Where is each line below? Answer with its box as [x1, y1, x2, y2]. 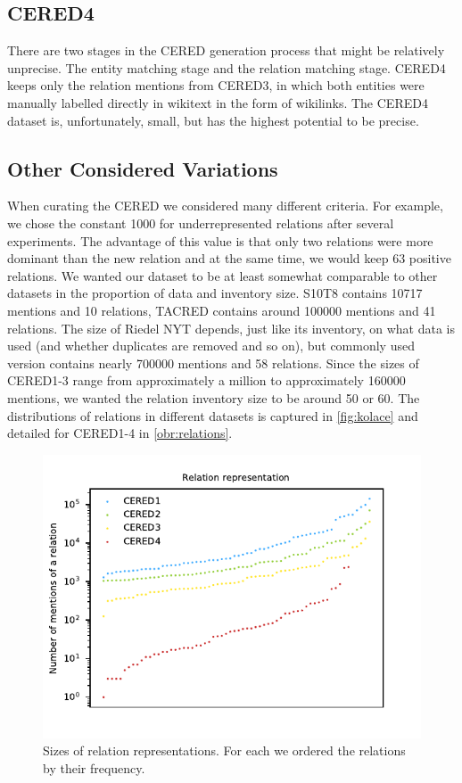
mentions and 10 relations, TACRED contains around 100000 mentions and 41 [7, 301, 436, 319]
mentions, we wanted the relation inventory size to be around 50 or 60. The [7, 388, 420, 407]
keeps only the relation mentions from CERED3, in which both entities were [7, 76, 425, 95]
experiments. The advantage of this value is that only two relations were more [7, 231, 433, 250]
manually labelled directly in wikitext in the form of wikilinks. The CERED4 [7, 93, 428, 111]
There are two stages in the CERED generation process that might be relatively [7, 41, 445, 60]
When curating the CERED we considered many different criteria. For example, [7, 196, 443, 215]
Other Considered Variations [7, 154, 278, 182]
